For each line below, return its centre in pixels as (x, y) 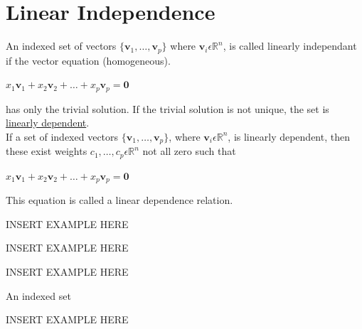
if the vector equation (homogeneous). (88, 60)
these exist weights (47, 151)
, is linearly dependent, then (289, 136)
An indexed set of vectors (61, 46)
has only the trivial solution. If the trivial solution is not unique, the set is (167, 108)
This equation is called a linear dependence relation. (119, 200)
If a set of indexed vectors (62, 136)
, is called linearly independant (290, 46)
